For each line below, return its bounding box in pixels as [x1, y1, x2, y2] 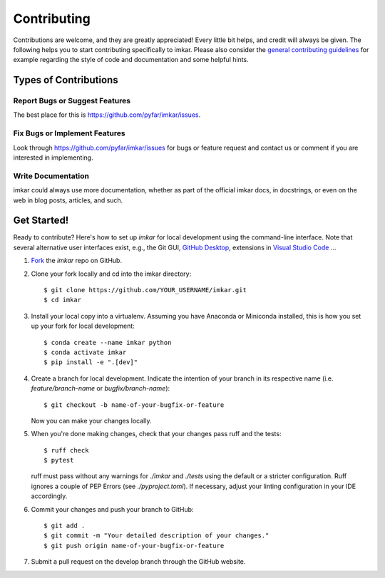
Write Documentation [13, 171, 89, 181]
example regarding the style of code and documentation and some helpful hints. [13, 56, 249, 64]
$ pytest [43, 456, 74, 465]
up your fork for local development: [31, 321, 135, 331]
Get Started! [13, 215, 69, 227]
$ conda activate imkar [43, 348, 127, 356]
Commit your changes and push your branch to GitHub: [31, 505, 194, 513]
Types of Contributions [13, 74, 118, 86]
